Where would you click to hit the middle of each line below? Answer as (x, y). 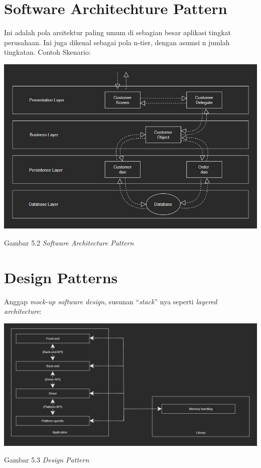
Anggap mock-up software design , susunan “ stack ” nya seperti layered (111, 301)
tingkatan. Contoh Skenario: (47, 52)
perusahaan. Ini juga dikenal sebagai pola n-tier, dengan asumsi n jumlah (117, 42)
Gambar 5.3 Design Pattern (47, 460)
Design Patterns (61, 277)
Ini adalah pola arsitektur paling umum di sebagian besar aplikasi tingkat (117, 32)
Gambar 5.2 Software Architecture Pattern (69, 242)
